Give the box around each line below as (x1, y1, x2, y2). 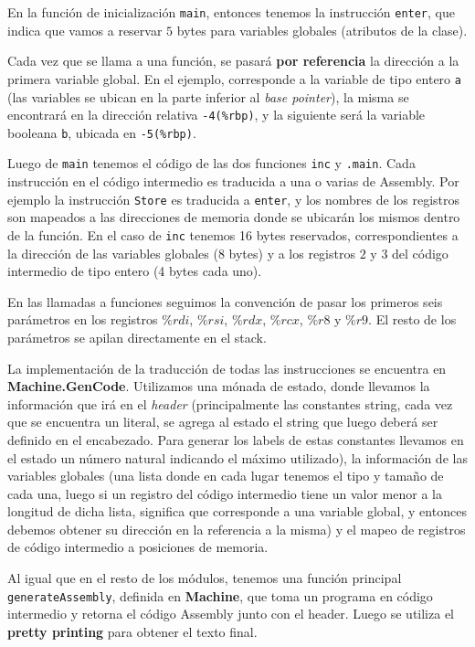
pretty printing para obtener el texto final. (7, 621, 258, 641)
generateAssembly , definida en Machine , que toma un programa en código (7, 586, 433, 605)
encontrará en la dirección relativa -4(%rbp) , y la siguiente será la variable (7, 105, 426, 124)
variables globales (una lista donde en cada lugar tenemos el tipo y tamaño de (7, 466, 444, 485)
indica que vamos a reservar (7, 20, 163, 39)
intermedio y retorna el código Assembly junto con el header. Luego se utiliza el (7, 604, 454, 623)
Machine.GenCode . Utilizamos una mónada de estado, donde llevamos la (7, 377, 430, 396)
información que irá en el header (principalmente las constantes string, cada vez (7, 394, 453, 413)
